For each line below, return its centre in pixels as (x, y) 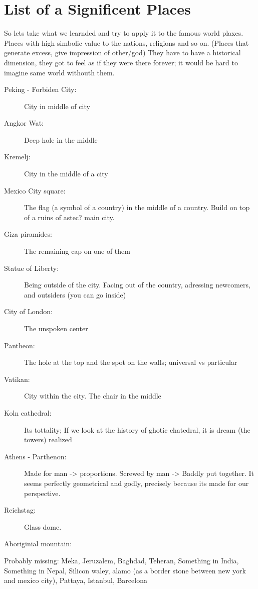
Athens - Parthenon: (35, 456)
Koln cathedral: (28, 412)
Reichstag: (20, 510)
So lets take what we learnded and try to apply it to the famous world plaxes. (124, 33)
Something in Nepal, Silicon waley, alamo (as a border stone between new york (125, 570)
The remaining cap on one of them (77, 251)
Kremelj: (17, 157)
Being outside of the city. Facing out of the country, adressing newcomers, (137, 285)
